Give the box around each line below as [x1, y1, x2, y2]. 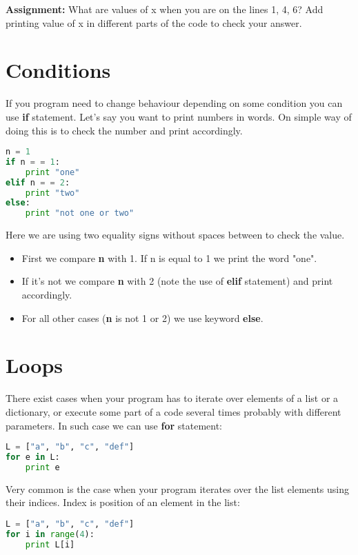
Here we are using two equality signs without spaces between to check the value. [6, 228, 345, 242]
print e [25, 462, 60, 472]
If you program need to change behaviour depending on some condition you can [6, 96, 343, 110]
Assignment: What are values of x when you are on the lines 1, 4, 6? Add [6, 2, 324, 16]
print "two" [25, 188, 80, 198]
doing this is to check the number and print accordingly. [6, 123, 243, 137]
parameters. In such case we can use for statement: [6, 418, 222, 432]
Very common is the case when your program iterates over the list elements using [6, 481, 350, 496]
